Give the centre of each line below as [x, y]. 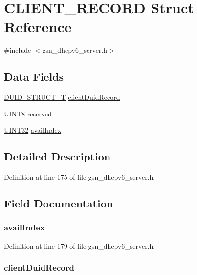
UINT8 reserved [28, 113]
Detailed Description [57, 156]
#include [18, 50]
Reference [38, 27]
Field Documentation [59, 203]
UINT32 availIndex [33, 130]
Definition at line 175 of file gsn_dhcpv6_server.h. [80, 177]
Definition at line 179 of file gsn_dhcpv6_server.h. [80, 245]
